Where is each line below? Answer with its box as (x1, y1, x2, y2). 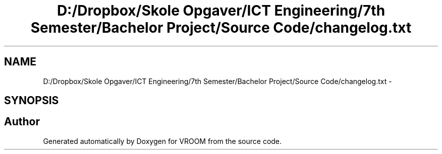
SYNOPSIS (4, 94, 59, 107)
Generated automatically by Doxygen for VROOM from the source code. (43, 136, 282, 145)
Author (4, 115, 40, 128)
